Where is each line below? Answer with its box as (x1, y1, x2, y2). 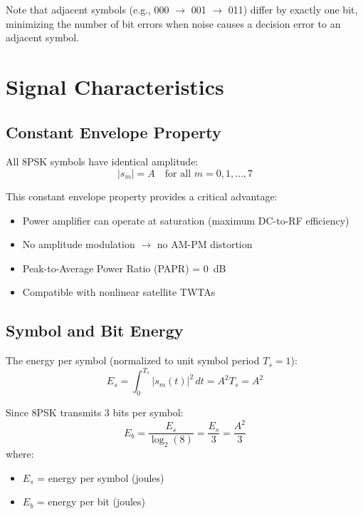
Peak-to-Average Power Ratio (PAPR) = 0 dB (22, 260, 226, 275)
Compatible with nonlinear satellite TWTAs (22, 284, 216, 299)
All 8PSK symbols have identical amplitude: (6, 154, 199, 169)
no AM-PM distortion (157, 237, 253, 252)
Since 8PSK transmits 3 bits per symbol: (6, 405, 184, 420)
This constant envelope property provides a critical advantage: (6, 188, 278, 203)
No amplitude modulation (22, 237, 135, 252)
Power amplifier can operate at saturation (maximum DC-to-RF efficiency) (22, 212, 349, 227)
